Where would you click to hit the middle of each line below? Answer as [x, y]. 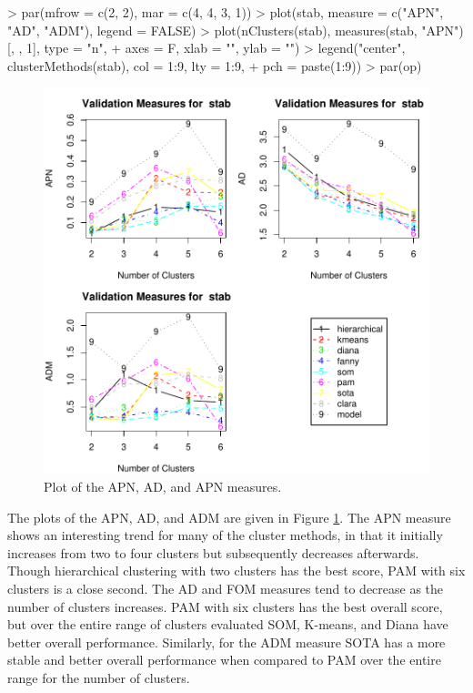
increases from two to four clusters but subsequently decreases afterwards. [213, 552]
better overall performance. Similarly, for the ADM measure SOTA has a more [226, 642]
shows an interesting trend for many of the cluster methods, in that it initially [225, 535]
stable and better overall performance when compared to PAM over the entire [224, 660]
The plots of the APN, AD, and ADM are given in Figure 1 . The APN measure [229, 517]
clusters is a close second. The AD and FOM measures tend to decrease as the [226, 588]
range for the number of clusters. [99, 677]
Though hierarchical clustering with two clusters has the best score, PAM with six [236, 571]
